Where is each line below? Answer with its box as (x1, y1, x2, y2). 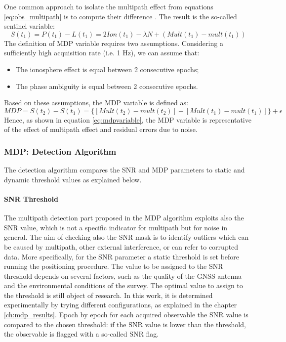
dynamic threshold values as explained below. (4, 174, 142, 184)
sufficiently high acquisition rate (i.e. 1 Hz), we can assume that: (4, 47, 200, 58)
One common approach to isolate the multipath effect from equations (4, 1, 213, 11)
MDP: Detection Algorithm (4, 145, 117, 157)
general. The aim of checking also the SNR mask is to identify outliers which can (4, 232, 249, 242)
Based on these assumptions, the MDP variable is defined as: (4, 97, 188, 108)
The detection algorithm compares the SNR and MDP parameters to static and (4, 165, 245, 175)
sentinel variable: (4, 21, 55, 31)
